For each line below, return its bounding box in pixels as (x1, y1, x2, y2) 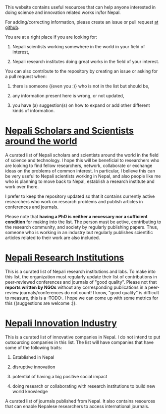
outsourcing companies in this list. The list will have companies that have (5, 339, 154, 345)
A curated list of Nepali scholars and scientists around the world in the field (5, 152, 159, 158)
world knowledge (12, 388, 48, 394)
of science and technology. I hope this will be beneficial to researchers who (5, 157, 160, 163)
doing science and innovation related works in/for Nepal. (5, 9, 121, 15)
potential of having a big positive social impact (12, 373, 108, 379)
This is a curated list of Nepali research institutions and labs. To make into (5, 268, 156, 274)
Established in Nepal (12, 354, 55, 360)
